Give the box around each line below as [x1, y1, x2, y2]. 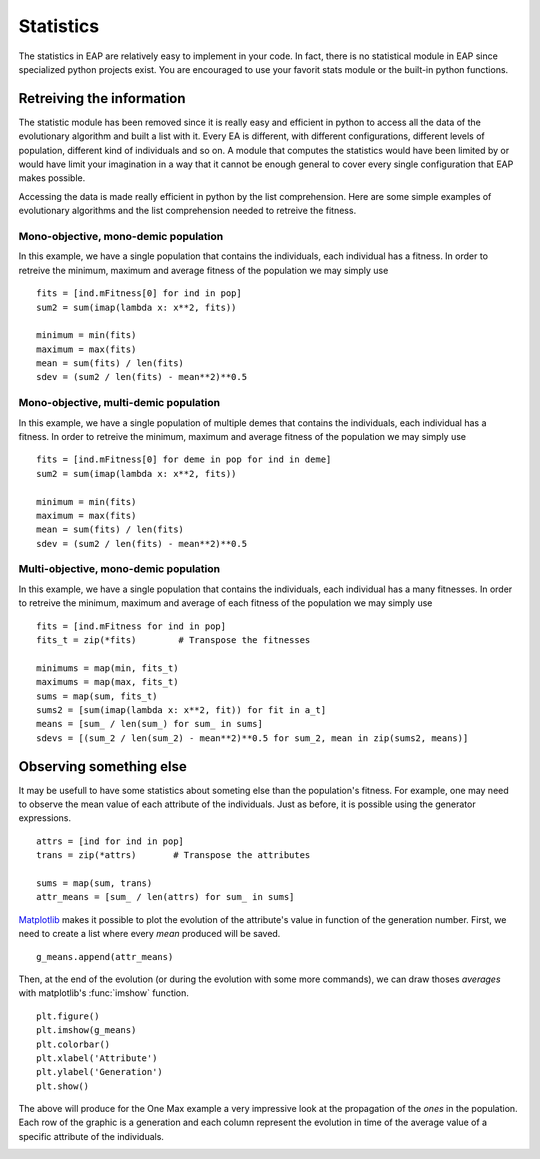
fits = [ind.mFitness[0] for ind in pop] [36, 288, 242, 299]
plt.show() [36, 1080, 90, 1092]
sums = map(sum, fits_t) [36, 690, 158, 702]
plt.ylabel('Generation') [36, 1066, 164, 1078]
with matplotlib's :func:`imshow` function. [18, 987, 190, 999]
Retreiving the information [18, 90, 186, 107]
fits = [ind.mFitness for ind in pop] [36, 620, 227, 632]
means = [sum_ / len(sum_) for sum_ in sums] [36, 718, 264, 730]
